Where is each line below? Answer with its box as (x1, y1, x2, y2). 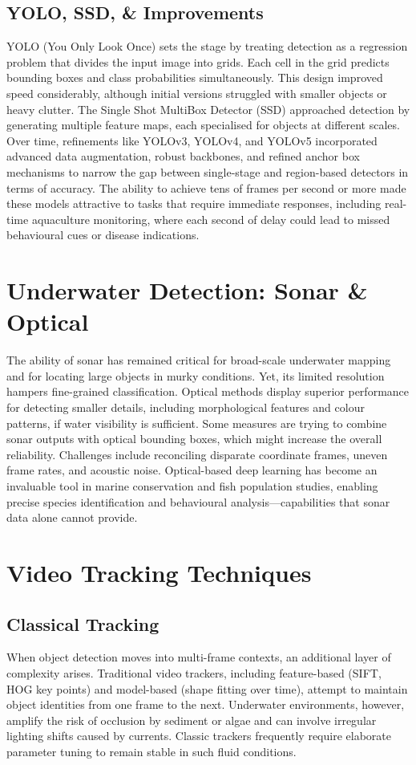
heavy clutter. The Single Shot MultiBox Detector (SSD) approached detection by (6, 100, 410, 117)
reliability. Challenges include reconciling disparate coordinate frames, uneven (6, 446, 388, 462)
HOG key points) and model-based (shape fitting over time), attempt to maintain (6, 680, 408, 697)
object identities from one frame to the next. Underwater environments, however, (6, 696, 405, 713)
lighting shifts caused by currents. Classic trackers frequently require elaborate (6, 727, 391, 744)
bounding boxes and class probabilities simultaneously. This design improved (6, 69, 383, 86)
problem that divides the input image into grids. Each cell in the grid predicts (6, 53, 390, 70)
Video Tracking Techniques (6, 555, 312, 588)
